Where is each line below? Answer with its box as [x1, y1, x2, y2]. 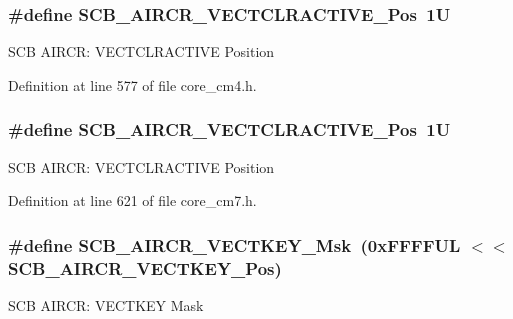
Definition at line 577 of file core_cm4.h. [8, 74, 257, 95]
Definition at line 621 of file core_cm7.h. [8, 190, 257, 211]
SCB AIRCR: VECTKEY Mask [8, 294, 204, 315]
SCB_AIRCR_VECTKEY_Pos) [8, 255, 282, 280]
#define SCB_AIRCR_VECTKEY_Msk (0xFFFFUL [8, 232, 461, 257]
